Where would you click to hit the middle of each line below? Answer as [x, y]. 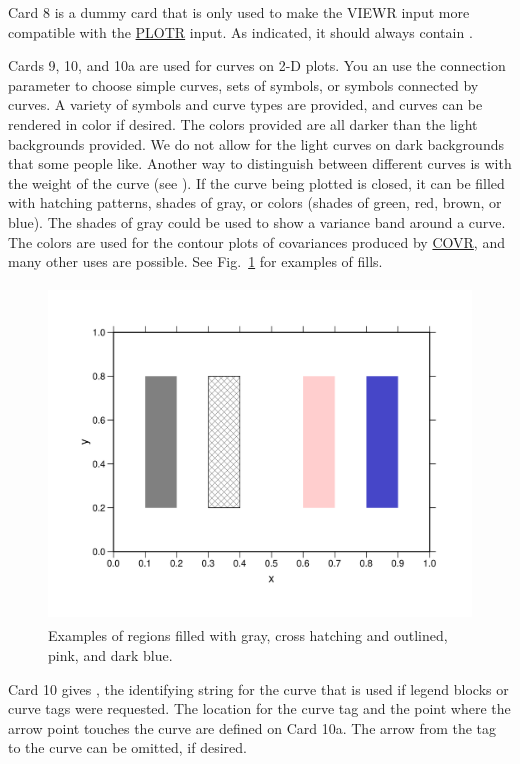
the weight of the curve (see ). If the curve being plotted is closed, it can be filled [256, 182]
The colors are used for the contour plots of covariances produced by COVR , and [256, 241]
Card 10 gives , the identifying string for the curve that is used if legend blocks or [258, 688]
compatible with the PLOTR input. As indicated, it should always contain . [240, 31]
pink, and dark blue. [110, 654]
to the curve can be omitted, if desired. [127, 747]
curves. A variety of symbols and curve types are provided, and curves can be [245, 104]
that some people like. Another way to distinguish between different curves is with [260, 163]
